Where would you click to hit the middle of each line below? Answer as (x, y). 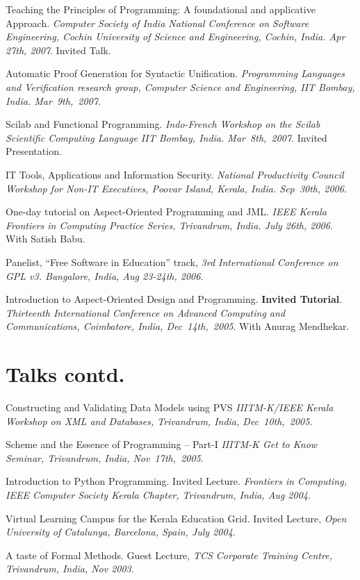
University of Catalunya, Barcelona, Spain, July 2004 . (121, 532)
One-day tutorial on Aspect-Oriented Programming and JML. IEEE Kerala (166, 212)
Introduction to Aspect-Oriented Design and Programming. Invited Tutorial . (174, 299)
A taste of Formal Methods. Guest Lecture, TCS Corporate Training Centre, (169, 555)
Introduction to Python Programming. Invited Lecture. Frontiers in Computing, (176, 481)
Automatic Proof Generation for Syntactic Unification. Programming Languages (175, 73)
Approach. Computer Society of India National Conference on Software (157, 23)
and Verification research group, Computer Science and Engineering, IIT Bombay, (180, 86)
